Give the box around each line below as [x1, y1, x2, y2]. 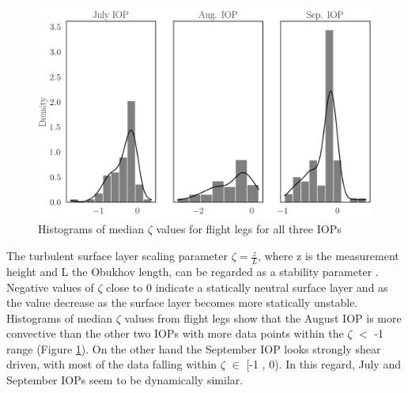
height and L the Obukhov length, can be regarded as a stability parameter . [6, 263, 379, 279]
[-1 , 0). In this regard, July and [246, 356, 401, 372]
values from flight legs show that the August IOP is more [124, 309, 402, 326]
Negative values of [6, 278, 94, 295]
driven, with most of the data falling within [6, 356, 217, 372]
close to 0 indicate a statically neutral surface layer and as [106, 278, 388, 295]
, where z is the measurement [258, 248, 399, 264]
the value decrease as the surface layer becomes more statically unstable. [6, 294, 358, 311]
